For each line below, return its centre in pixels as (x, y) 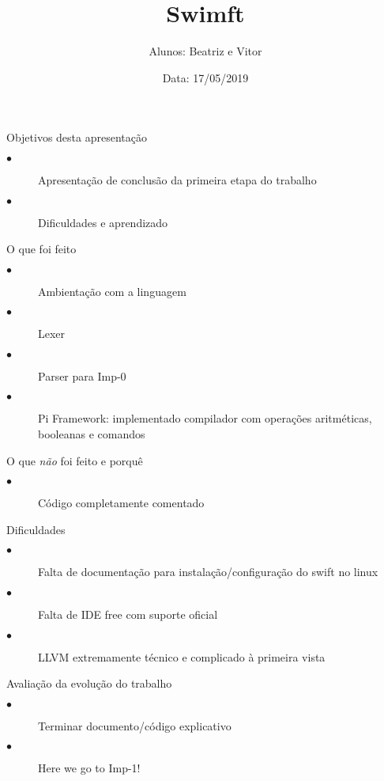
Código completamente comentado (121, 503)
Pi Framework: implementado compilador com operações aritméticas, (205, 418)
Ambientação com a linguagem (112, 291)
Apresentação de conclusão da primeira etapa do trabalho (177, 179)
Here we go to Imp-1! (89, 768)
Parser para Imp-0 (82, 375)
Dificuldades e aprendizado (103, 222)
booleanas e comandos (92, 434)
